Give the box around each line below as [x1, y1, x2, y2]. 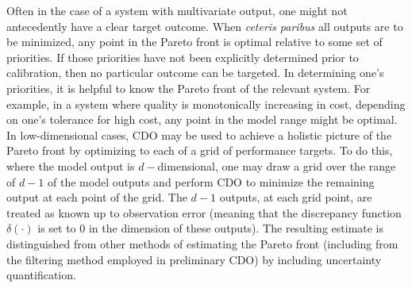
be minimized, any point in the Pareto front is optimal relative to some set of [6, 33, 383, 50]
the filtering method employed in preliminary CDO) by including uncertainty [6, 251, 382, 267]
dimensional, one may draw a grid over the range [157, 157, 396, 174]
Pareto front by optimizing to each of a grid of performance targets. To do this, [6, 142, 393, 159]
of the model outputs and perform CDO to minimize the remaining [48, 173, 375, 190]
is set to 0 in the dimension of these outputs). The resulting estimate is [37, 220, 384, 236]
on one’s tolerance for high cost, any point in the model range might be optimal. [6, 111, 398, 128]
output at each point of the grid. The [6, 189, 187, 205]
